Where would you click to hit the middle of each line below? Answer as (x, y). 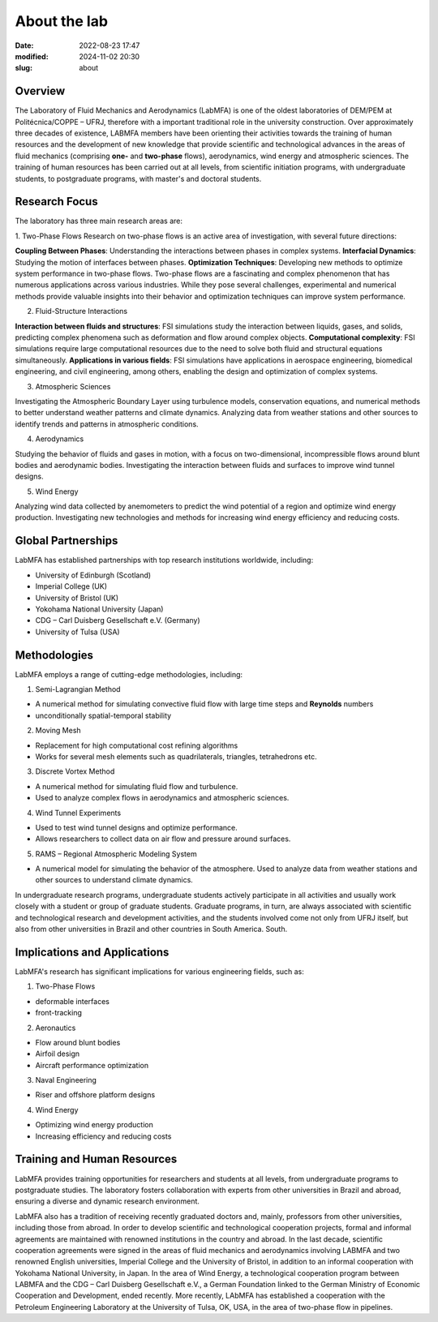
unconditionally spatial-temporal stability (103, 715)
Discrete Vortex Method (75, 771)
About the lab (62, 21)
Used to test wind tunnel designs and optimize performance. (137, 827)
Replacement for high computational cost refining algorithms (137, 745)
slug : (24, 68)
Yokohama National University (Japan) (99, 609)
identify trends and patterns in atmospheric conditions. (107, 424)
